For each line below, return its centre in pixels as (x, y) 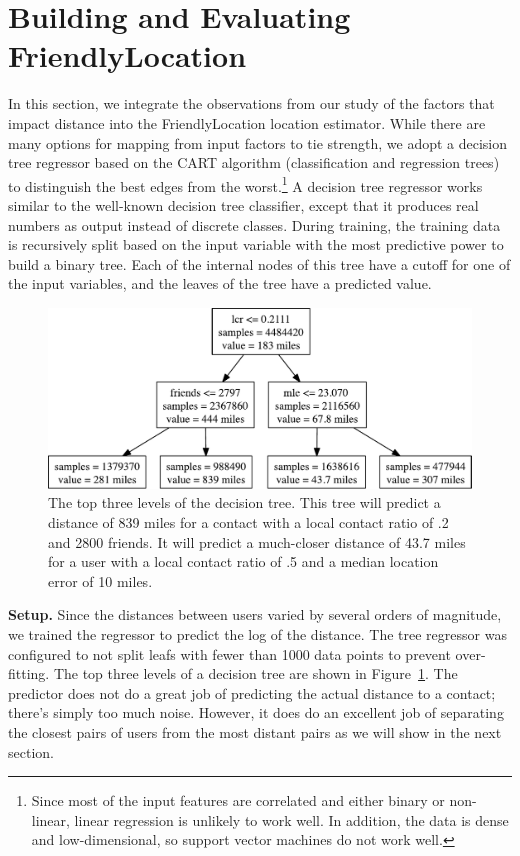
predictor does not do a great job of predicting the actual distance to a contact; (252, 692)
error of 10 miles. (100, 580)
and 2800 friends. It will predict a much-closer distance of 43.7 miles (257, 541)
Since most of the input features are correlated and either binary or (238, 800)
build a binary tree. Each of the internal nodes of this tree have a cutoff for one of (259, 263)
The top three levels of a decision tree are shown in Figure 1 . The (255, 673)
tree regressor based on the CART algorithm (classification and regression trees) (254, 162)
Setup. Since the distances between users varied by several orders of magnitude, (255, 614)
